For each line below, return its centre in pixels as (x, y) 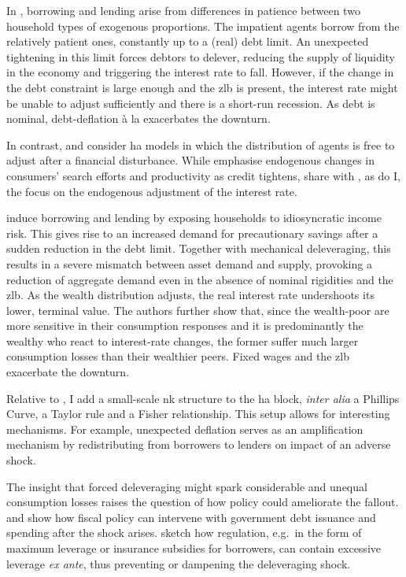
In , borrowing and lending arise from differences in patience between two (183, 10)
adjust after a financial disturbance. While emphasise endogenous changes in (191, 160)
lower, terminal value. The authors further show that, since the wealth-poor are (198, 310)
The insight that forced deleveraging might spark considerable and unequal (187, 486)
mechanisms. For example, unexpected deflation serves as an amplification (185, 429)
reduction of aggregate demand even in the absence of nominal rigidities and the (200, 279)
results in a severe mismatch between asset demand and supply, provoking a (189, 263)
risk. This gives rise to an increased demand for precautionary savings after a (192, 233)
